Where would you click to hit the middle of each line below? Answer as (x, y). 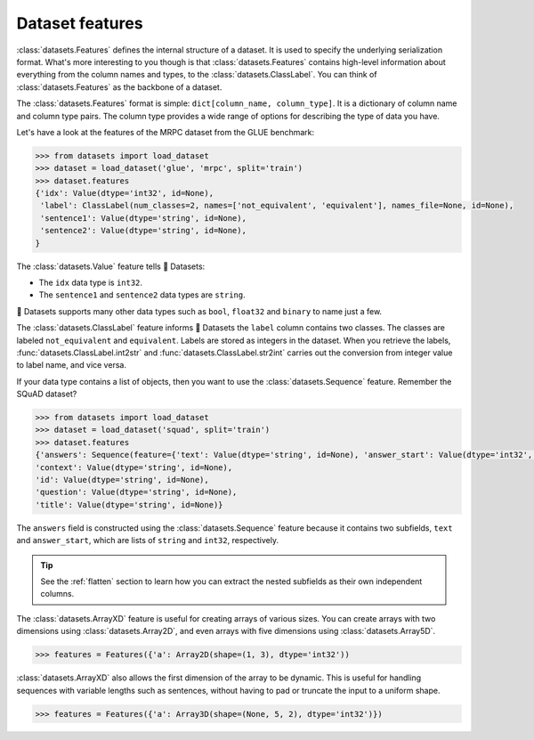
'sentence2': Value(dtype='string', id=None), (143, 231)
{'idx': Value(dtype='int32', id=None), (124, 193)
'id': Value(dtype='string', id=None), (122, 480)
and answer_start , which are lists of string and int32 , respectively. (148, 541)
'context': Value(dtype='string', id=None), (134, 467)
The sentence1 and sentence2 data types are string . (142, 295)
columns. (57, 594)
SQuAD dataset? (47, 394)
